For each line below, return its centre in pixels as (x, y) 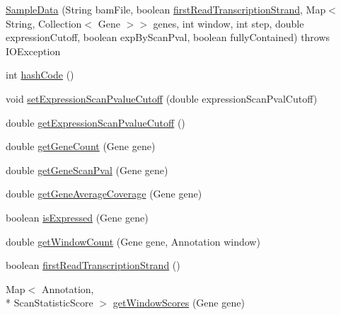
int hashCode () (40, 75)
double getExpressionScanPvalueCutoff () (96, 122)
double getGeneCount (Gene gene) (81, 146)
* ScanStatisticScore (50, 303)
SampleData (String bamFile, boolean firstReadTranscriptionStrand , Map (166, 9)
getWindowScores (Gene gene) (179, 303)
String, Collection (44, 23)
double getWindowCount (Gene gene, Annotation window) (133, 241)
